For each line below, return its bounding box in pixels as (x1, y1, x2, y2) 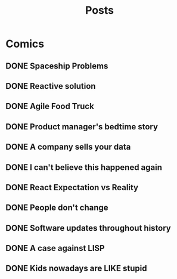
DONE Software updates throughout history (5, 223, 171, 233)
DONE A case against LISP (5, 243, 105, 253)
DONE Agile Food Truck (5, 101, 95, 111)
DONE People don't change (5, 203, 108, 213)
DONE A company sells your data (5, 142, 131, 152)
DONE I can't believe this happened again (5, 162, 162, 172)
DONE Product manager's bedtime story (5, 122, 159, 132)
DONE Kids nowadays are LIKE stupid (5, 263, 147, 274)
